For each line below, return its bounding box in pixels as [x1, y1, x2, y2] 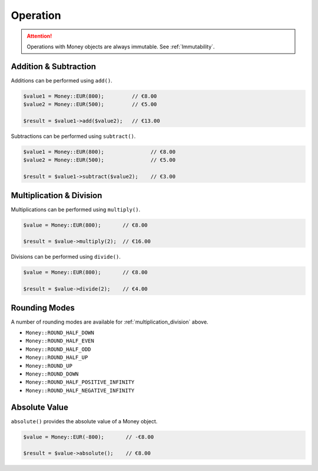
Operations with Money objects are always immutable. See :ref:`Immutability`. [26, 43, 215, 50]
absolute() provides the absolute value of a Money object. [11, 417, 158, 424]
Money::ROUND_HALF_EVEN [25, 338, 94, 344]
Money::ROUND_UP [25, 363, 73, 369]
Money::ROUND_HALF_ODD [25, 345, 91, 353]
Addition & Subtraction [11, 61, 97, 71]
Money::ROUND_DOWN [25, 371, 79, 377]
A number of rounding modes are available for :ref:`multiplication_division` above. [11, 318, 208, 325]
